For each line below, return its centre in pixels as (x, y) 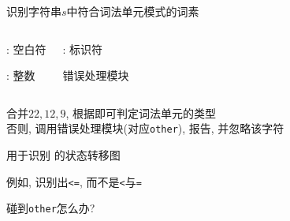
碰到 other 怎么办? (51, 208)
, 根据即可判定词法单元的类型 (141, 112)
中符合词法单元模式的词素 (133, 11)
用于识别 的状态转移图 (63, 155)
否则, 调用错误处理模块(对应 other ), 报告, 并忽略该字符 (145, 128)
